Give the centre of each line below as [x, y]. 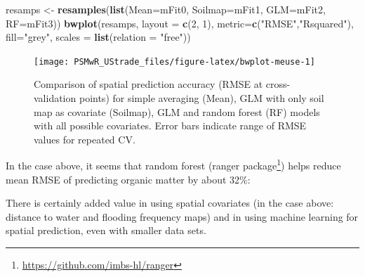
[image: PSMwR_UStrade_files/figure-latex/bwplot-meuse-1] [174, 62]
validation [55, 98]
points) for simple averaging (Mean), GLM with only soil [201, 98]
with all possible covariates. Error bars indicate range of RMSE [170, 125]
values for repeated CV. [85, 139]
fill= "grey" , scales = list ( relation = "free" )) [98, 37]
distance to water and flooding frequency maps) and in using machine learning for [182, 216]
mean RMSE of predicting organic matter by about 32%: [128, 179]
